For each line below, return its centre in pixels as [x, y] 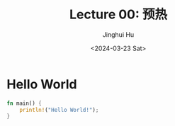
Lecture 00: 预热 [118, 15]
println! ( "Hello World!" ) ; [59, 110]
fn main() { [24, 103]
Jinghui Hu [118, 34]
